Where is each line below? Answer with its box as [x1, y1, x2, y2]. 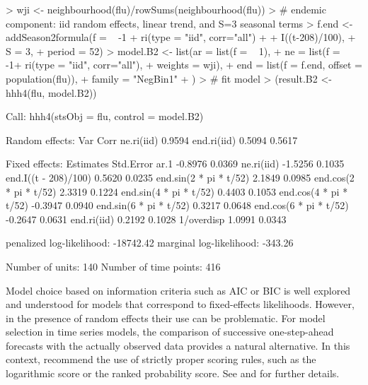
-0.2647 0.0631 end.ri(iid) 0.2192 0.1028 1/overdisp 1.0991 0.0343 [6, 211, 287, 226]
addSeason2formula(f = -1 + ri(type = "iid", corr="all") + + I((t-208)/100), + [6, 30, 356, 45]
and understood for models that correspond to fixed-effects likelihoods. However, [6, 297, 355, 312]
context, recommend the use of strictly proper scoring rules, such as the [6, 352, 316, 367]
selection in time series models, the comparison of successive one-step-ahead [6, 324, 334, 339]
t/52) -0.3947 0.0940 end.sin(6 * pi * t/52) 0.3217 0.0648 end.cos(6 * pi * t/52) [6, 198, 349, 213]
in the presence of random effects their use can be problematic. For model [6, 310, 326, 325]
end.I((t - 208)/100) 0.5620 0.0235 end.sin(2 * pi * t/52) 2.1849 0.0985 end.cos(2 [6, 170, 355, 184]
